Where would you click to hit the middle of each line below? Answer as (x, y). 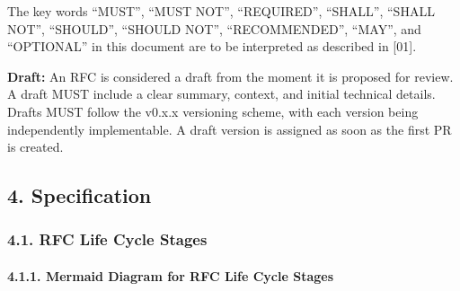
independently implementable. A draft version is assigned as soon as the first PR (230, 129)
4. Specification (80, 195)
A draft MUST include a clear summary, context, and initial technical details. (221, 94)
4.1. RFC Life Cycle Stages (107, 239)
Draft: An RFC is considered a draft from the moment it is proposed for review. (230, 76)
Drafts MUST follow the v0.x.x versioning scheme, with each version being (213, 111)
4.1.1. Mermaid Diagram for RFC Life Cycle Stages (171, 275)
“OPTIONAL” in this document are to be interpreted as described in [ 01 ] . (212, 46)
